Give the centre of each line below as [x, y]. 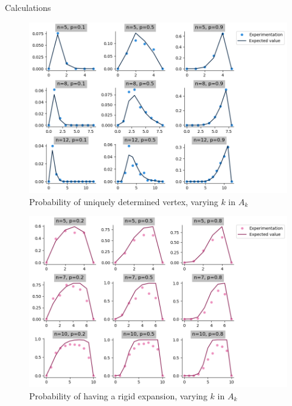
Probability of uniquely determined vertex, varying [124, 201]
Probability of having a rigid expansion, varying [118, 395]
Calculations [28, 7]
